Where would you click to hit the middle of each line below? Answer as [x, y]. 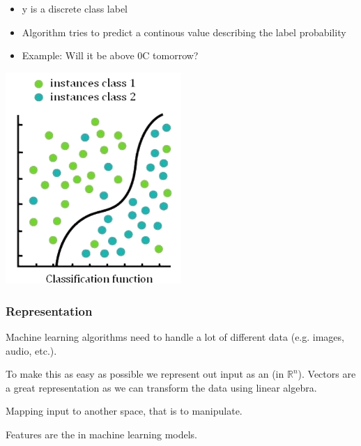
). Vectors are [327, 374]
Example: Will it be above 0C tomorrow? [110, 55]
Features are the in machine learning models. [102, 434]
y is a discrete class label [75, 8]
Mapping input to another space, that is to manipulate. [124, 411]
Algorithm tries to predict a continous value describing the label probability [184, 32]
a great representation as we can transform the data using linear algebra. [161, 387]
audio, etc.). [31, 350]
